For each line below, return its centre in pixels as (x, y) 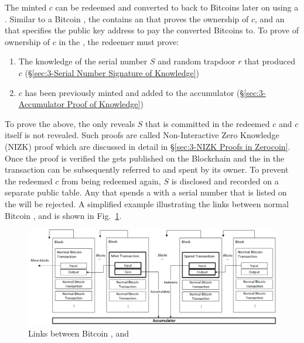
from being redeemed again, (111, 181)
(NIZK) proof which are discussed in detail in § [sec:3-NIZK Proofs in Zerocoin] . (148, 146)
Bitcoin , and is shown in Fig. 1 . (63, 215)
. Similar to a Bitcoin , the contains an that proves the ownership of (127, 18)
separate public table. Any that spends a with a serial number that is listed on (146, 192)
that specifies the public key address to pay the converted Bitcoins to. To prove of (152, 30)
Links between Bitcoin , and (78, 333)
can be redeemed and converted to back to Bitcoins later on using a (177, 7)
